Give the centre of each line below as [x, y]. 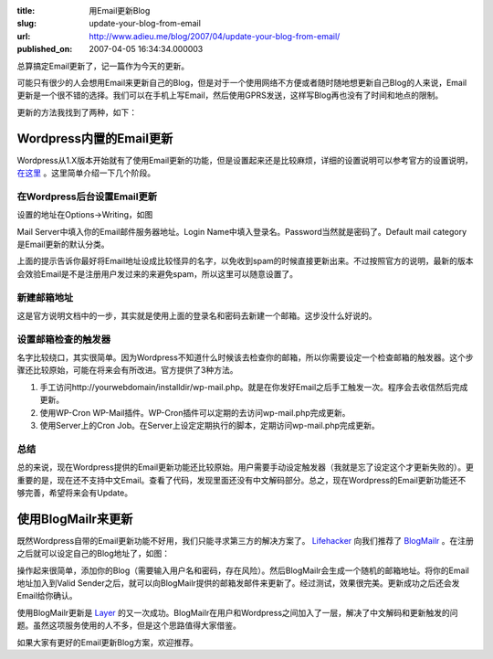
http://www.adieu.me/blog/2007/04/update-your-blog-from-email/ [215, 36]
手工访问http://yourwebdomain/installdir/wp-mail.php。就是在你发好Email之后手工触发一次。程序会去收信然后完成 [254, 387]
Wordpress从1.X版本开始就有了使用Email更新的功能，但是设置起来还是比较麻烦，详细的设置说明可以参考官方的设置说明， [245, 160]
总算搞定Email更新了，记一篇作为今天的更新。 [103, 66]
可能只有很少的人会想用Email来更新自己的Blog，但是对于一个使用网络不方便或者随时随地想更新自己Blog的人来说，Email [242, 82]
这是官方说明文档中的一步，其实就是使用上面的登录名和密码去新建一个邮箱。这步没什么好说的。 [197, 315]
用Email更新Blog [120, 11]
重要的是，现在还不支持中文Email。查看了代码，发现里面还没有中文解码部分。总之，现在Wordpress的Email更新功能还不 [241, 480]
